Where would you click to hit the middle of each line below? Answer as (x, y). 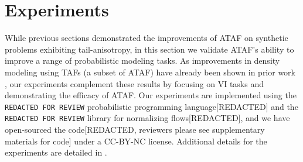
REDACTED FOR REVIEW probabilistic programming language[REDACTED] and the (151, 106)
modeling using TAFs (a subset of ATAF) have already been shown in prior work (150, 72)
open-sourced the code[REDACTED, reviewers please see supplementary (135, 129)
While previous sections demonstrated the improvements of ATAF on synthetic (147, 38)
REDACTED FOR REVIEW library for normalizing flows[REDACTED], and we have (147, 118)
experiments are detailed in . (56, 152)
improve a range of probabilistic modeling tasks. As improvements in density (142, 61)
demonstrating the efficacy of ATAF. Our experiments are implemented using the (151, 95)
